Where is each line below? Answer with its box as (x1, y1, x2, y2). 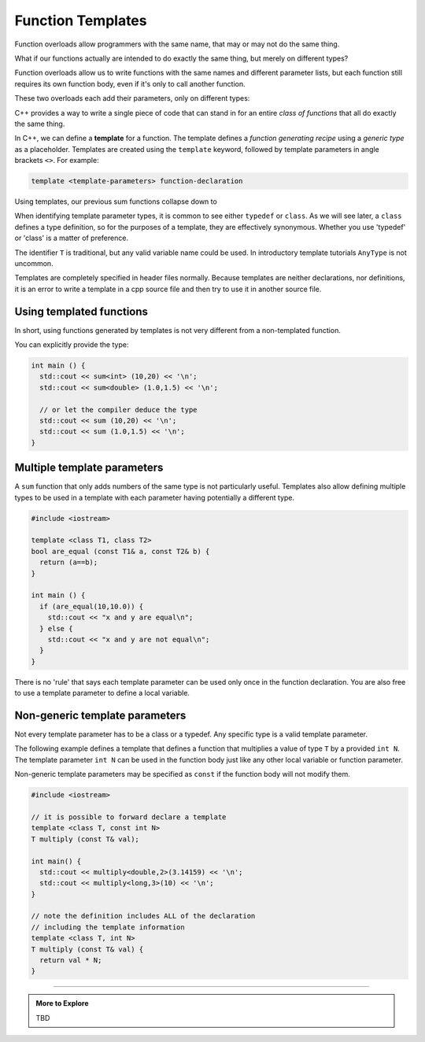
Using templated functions (14, 305, 149, 318)
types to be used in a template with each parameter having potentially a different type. (14, 493, 295, 502)
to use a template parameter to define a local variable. (14, 689, 190, 698)
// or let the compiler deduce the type (39, 405, 198, 414)
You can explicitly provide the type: (14, 340, 129, 349)
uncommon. (14, 258, 54, 268)
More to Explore (35, 999, 90, 1008)
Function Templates (14, 12, 147, 29)
